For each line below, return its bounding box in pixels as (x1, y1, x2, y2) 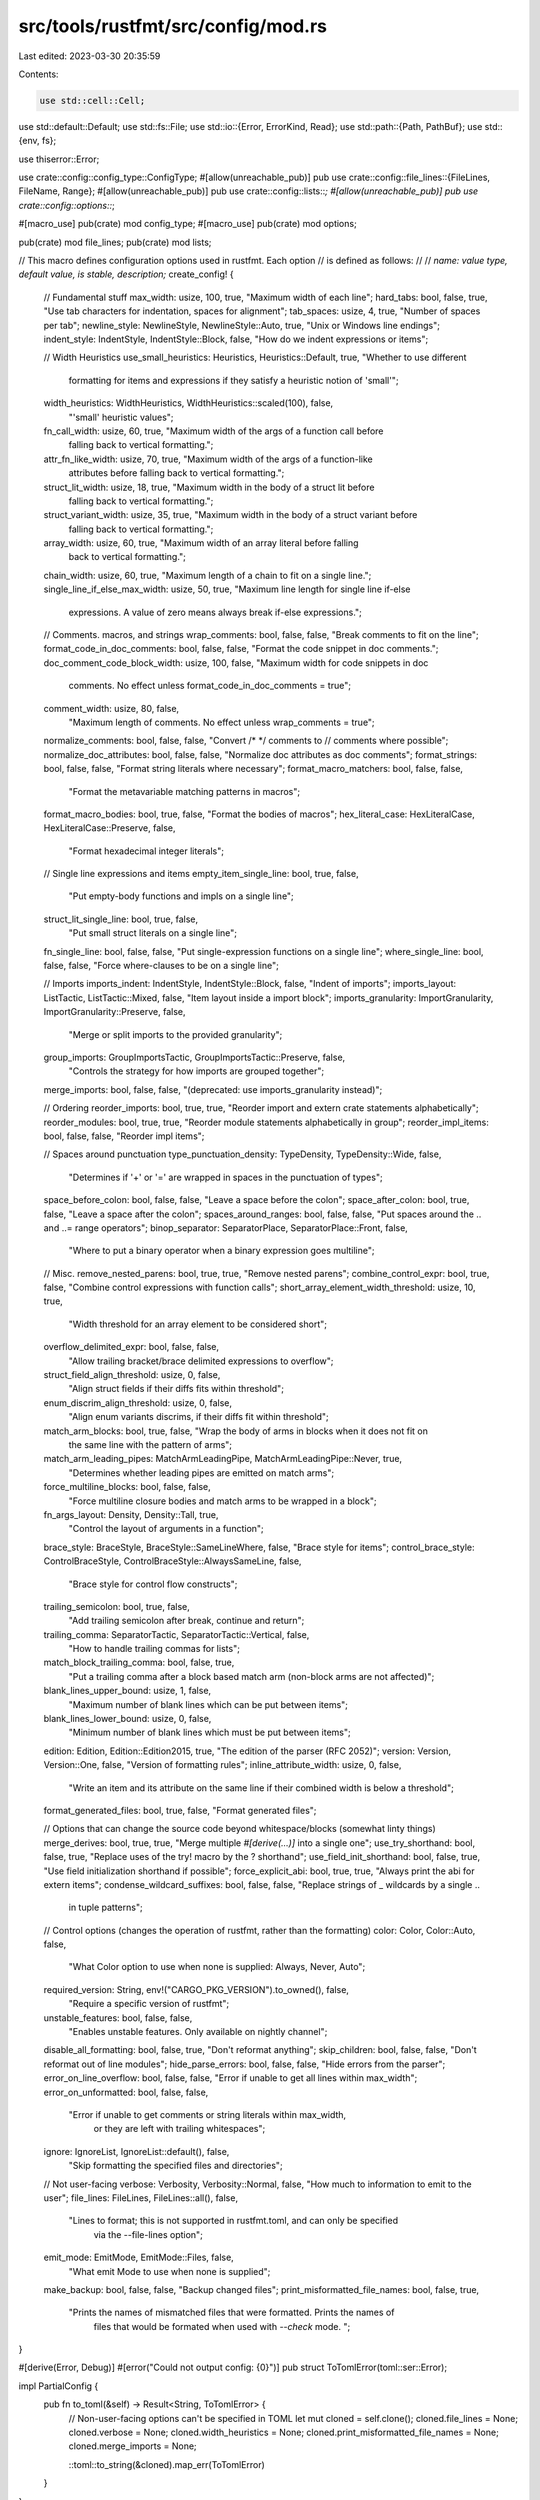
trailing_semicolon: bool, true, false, (43, 1600, 190, 1612)
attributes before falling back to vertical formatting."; (68, 467, 285, 479)
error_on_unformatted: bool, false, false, (43, 2086, 209, 2098)
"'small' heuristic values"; (68, 411, 174, 423)
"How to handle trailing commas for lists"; (68, 1643, 240, 1655)
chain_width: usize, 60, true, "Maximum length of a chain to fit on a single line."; (43, 569, 372, 581)
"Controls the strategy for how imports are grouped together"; (68, 1065, 325, 1077)
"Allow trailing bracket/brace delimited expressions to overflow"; (68, 1355, 334, 1367)
